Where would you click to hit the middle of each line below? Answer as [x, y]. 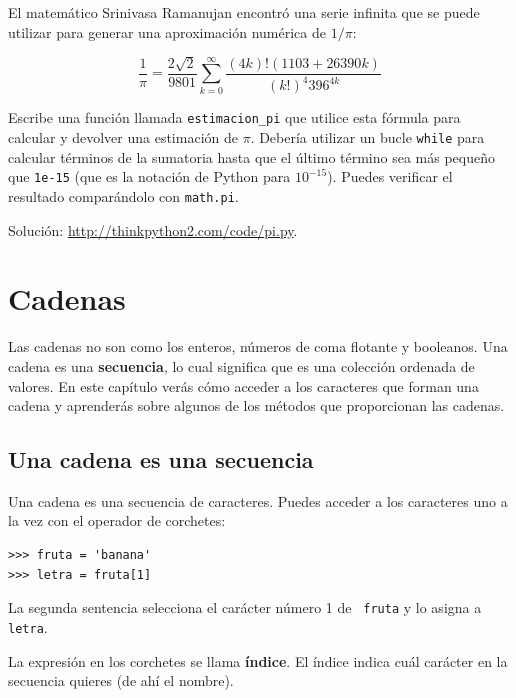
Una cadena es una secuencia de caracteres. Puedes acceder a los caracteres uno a [258, 500]
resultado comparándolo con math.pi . [123, 195]
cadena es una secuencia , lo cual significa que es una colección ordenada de [241, 365]
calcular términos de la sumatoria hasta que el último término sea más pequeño [252, 156]
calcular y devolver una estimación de [123, 137]
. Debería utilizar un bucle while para [367, 137]
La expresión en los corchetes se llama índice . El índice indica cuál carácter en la [258, 660]
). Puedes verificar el [390, 176]
